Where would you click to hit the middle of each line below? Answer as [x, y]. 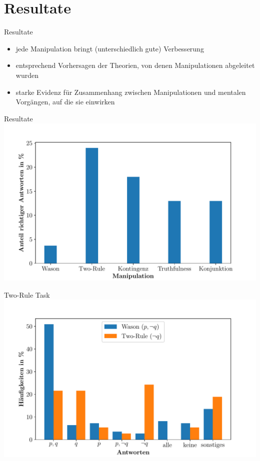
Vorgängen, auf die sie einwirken [65, 102]
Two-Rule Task [27, 294]
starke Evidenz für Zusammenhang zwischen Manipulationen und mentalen [131, 92]
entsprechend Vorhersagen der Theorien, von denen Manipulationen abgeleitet [135, 65]
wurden [27, 75]
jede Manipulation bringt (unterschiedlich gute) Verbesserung [110, 48]
